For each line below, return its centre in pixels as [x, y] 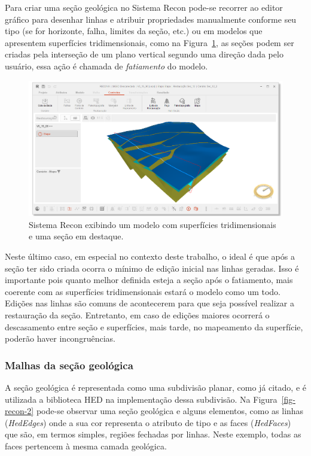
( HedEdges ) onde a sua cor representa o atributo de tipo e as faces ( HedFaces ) [148, 422]
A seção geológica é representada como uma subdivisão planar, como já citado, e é [155, 387]
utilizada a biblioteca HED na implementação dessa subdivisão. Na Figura [141, 399]
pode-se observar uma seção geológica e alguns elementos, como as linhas [170, 411]
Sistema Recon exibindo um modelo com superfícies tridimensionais [153, 224]
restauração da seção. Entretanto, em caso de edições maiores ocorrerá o [137, 315]
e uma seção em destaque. [76, 236]
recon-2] [19, 411]
